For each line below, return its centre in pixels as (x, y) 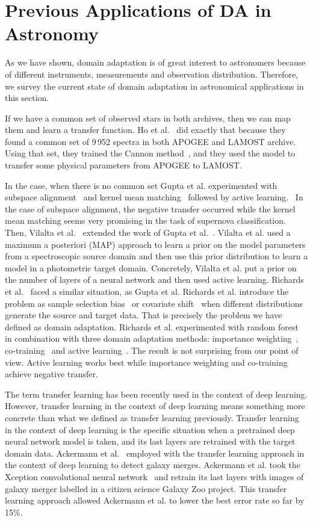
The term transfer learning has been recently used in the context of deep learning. (156, 394)
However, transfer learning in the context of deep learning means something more (155, 406)
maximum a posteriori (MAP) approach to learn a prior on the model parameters (155, 244)
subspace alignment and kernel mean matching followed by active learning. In (154, 197)
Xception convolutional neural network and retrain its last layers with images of (154, 476)
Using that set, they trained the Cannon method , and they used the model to (150, 153)
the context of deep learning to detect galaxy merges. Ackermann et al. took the (153, 465)
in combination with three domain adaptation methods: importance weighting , (152, 338)
